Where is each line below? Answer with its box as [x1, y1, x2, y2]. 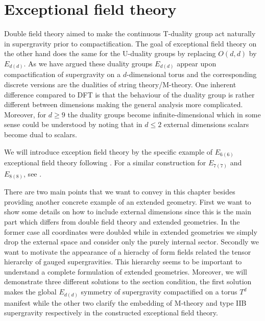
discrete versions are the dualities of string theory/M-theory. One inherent [4, 79, 236, 90]
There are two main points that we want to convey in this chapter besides [4, 186, 235, 197]
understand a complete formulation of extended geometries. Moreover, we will [4, 266, 247, 277]
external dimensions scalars [163, 119, 249, 130]
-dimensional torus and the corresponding [127, 69, 257, 80]
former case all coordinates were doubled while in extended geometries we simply [4, 226, 257, 237]
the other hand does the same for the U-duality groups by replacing [4, 48, 216, 59]
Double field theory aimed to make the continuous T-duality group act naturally [4, 28, 256, 39]
